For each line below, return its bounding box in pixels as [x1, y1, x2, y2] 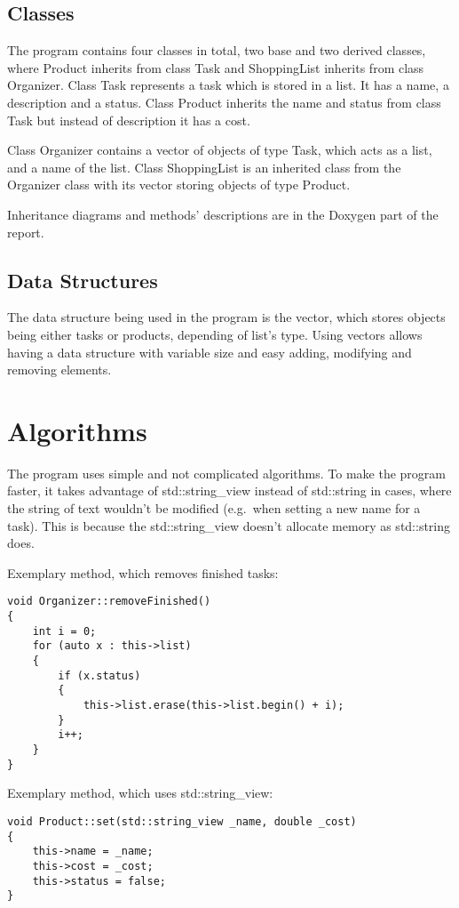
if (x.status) [58, 669, 141, 682]
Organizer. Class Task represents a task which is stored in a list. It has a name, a [7, 76, 449, 94]
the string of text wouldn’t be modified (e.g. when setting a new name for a [7, 499, 421, 518]
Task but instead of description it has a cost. [7, 110, 250, 129]
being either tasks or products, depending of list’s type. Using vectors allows [7, 325, 423, 343]
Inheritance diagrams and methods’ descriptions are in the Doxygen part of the [7, 205, 439, 223]
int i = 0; [32, 624, 97, 638]
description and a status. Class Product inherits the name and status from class [7, 92, 441, 111]
